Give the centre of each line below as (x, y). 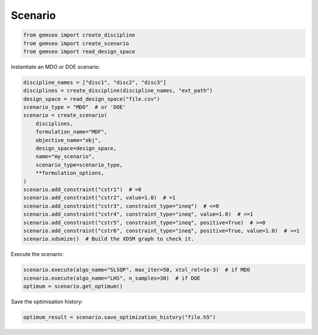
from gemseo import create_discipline (79, 35)
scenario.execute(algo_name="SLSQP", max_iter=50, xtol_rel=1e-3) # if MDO (137, 270)
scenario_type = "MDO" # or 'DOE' (74, 107)
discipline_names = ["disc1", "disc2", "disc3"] (95, 82)
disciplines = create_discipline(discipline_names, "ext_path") (118, 91)
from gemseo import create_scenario (76, 43)
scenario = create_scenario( (65, 115)
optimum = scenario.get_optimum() (73, 286)
